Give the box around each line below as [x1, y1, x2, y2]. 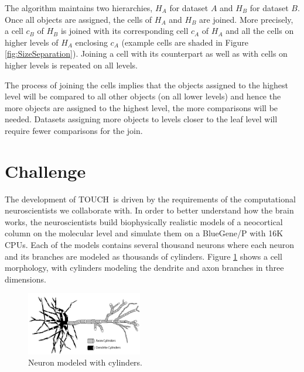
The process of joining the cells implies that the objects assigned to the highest [5, 78, 289, 91]
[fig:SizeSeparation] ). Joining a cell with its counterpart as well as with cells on [5, 47, 288, 60]
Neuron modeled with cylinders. [28, 356, 143, 368]
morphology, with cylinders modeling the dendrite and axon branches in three [5, 261, 284, 274]
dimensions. [5, 273, 46, 285]
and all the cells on [226, 25, 294, 37]
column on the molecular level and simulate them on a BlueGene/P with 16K [5, 227, 283, 239]
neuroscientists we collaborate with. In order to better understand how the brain [5, 204, 294, 216]
